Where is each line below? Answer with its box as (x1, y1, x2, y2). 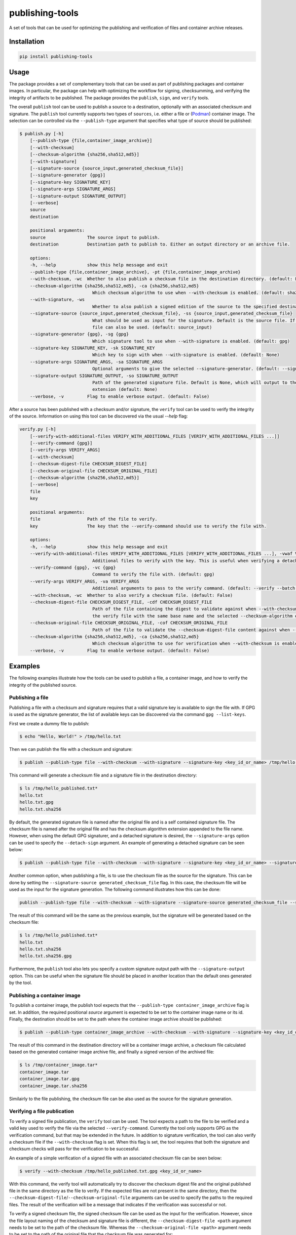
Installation (9, 38, 44, 46)
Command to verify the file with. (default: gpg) (92, 572, 215, 577)
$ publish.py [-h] (19, 131, 64, 136)
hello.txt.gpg (19, 799, 54, 805)
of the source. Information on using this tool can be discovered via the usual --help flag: (9, 413, 188, 419)
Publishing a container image (9, 992, 81, 999)
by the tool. (9, 980, 32, 986)
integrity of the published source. (9, 682, 77, 688)
